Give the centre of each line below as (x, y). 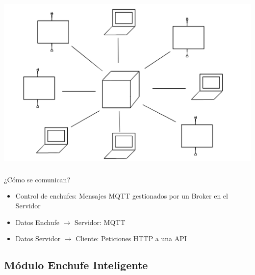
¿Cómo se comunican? (37, 179)
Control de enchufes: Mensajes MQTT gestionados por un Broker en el (122, 196)
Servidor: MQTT (100, 222)
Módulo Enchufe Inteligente (76, 265)
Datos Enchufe (37, 222)
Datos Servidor (38, 238)
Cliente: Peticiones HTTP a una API (131, 238)
